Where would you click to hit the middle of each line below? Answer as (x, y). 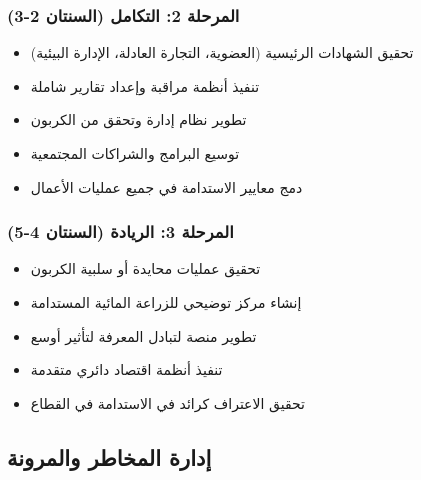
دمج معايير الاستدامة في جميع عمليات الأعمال (166, 186)
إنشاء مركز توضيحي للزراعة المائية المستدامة (166, 302)
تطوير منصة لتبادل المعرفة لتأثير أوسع (143, 335)
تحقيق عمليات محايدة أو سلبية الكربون (145, 268)
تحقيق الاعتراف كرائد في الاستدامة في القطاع (167, 402)
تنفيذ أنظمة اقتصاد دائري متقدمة (126, 369)
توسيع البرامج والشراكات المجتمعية (135, 153)
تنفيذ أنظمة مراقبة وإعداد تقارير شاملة (145, 85)
